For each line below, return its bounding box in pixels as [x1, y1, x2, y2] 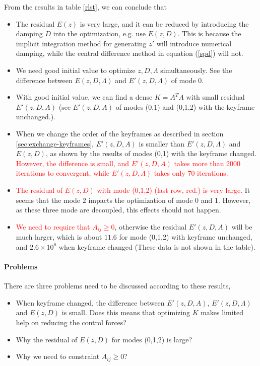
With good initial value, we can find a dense [16, 92, 153, 102]
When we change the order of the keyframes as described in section [16, 128, 224, 138]
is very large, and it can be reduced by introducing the [80, 18, 249, 29]
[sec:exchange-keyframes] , [16, 138, 94, 149]
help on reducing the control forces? [16, 317, 126, 327]
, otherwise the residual [114, 221, 187, 232]
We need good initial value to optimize [16, 64, 136, 75]
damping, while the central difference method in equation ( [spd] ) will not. [16, 48, 243, 58]
